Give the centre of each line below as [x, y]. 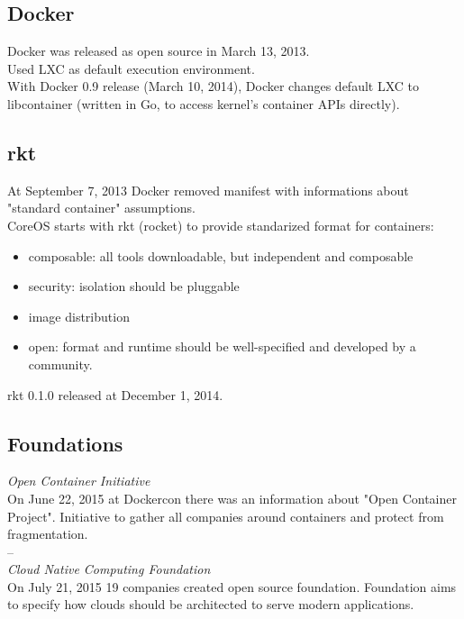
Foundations [65, 443]
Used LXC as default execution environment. [131, 68]
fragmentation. [48, 534]
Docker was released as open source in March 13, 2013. [159, 51]
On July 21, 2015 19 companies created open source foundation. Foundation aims [232, 586]
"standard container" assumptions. [101, 208]
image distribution [79, 316]
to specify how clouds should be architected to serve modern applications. [211, 604]
